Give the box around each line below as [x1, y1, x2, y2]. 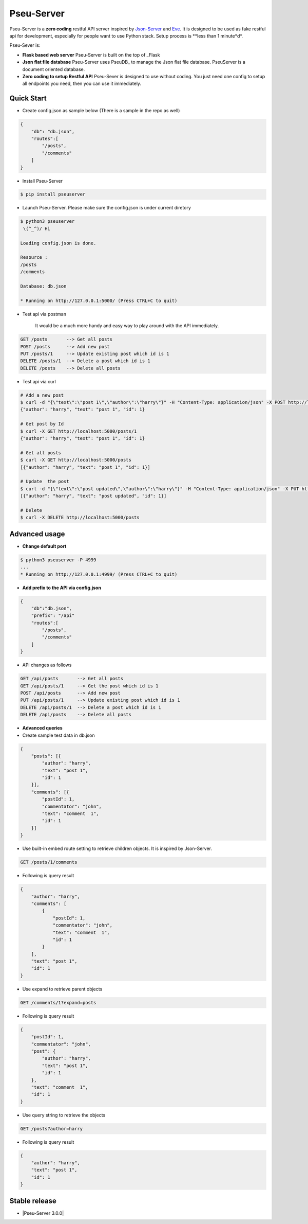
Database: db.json [20, 283, 67, 289]
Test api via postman [22, 311, 67, 317]
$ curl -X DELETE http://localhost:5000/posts [20, 515, 140, 521]
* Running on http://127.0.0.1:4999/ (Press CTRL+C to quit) [20, 571, 178, 577]
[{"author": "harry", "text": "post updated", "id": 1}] [20, 493, 167, 499]
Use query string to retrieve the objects [22, 1112, 106, 1118]
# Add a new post [20, 392, 64, 398]
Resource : [20, 255, 48, 260]
